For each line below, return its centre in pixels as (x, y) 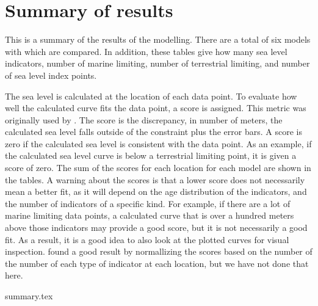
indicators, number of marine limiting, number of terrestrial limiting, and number (157, 63)
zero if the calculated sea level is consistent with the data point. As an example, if (158, 143)
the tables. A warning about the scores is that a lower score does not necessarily (155, 179)
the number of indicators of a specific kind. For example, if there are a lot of (148, 203)
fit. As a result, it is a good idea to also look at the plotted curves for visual (147, 239)
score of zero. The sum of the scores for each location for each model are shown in (158, 168)
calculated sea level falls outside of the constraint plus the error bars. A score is (154, 132)
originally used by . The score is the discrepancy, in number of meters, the (144, 119)
